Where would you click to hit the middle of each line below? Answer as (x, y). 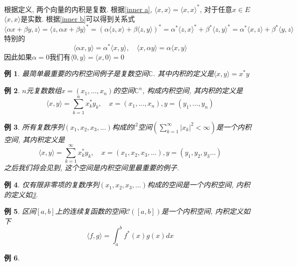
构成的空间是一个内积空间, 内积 (199, 185)
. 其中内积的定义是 (183, 73)
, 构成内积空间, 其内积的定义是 (193, 90)
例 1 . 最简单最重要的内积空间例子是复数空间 (76, 73)
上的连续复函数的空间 (90, 211)
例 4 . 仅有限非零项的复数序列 (52, 185)
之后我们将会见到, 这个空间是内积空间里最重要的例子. (92, 168)
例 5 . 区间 (20, 211)
